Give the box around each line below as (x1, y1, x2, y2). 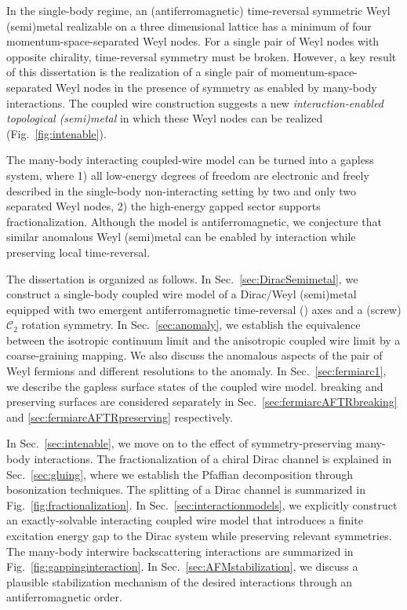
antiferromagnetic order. (6, 589, 122, 605)
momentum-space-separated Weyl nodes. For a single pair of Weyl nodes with (6, 33, 380, 49)
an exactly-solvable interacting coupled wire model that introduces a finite (6, 512, 363, 528)
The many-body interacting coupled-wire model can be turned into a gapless (6, 152, 374, 168)
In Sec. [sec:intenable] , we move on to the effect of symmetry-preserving (6, 435, 352, 451)
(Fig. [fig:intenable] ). (6, 125, 107, 141)
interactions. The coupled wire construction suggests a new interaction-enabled (6, 94, 384, 111)
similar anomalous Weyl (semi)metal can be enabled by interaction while (6, 228, 356, 245)
